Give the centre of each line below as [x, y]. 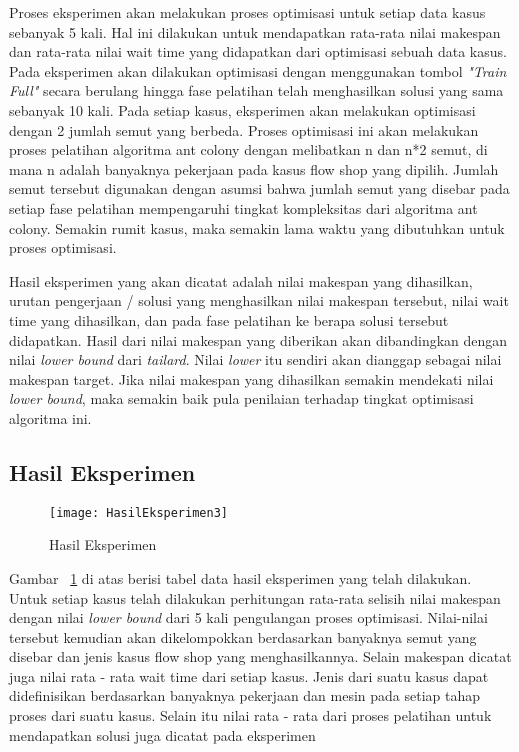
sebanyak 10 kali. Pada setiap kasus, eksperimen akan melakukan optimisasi [242, 109]
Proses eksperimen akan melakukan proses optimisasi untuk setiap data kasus [247, 12]
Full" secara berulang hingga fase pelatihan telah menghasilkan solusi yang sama [256, 90]
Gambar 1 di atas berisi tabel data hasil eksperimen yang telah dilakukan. [240, 577]
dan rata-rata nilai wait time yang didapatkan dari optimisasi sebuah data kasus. [258, 51]
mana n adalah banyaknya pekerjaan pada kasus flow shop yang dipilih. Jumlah [254, 168]
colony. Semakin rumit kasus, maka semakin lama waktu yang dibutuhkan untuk [257, 227]
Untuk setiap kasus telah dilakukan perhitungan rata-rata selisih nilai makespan [255, 597]
